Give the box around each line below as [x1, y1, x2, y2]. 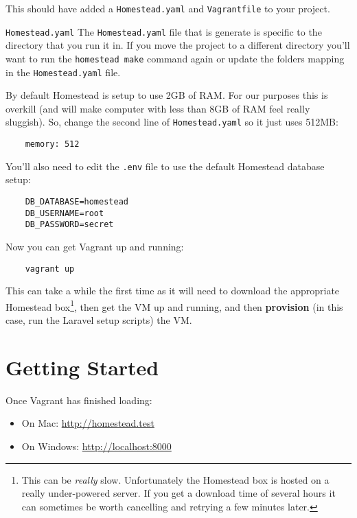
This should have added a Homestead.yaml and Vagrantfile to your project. [5, 1, 330, 15]
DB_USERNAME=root [25, 208, 104, 218]
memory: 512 [25, 139, 80, 150]
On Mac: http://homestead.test [21, 416, 154, 430]
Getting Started [5, 353, 159, 381]
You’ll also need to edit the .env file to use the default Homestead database [5, 158, 325, 173]
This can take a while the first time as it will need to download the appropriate [5, 283, 340, 298]
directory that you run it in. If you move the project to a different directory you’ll [5, 38, 350, 52]
